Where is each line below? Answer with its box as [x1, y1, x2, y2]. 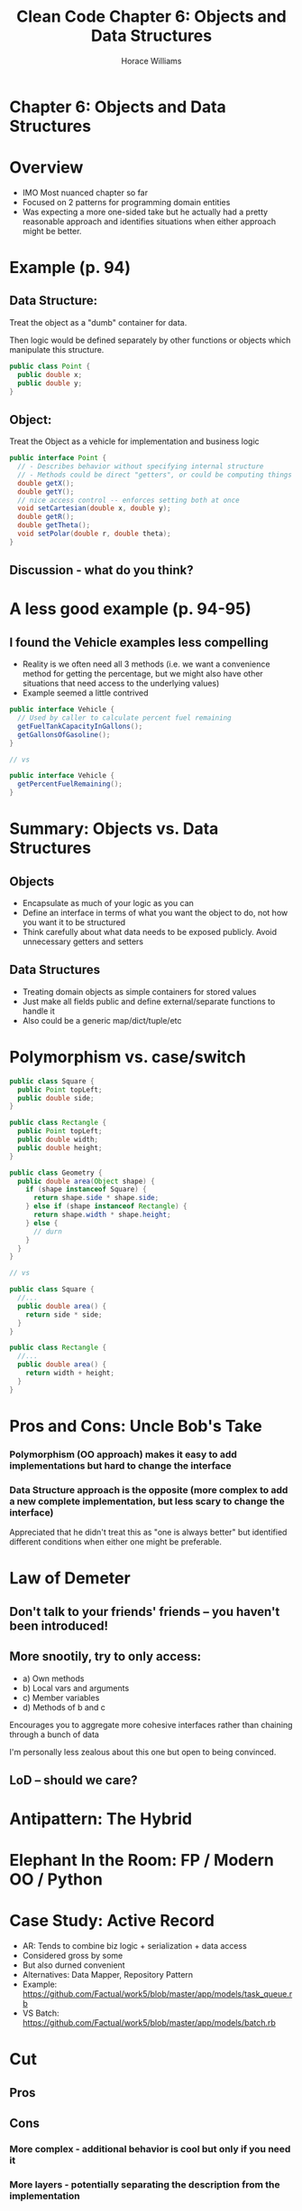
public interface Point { [9, 454, 106, 463]
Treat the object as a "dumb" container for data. [9, 317, 188, 327]
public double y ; [17, 378, 83, 388]
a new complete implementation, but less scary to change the [9, 1495, 286, 1507]
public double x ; [17, 370, 83, 379]
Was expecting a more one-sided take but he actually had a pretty [22, 206, 269, 217]
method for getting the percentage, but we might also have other [22, 668, 263, 679]
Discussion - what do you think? [9, 562, 194, 578]
